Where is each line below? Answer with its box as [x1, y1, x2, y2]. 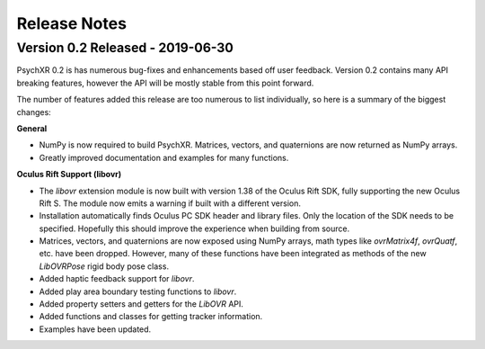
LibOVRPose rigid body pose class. [39, 261, 170, 272]
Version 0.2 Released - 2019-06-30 [16, 40, 234, 56]
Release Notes [16, 13, 128, 33]
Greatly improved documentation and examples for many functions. [39, 152, 289, 163]
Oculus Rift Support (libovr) [16, 169, 122, 180]
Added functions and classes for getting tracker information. [39, 311, 263, 322]
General [16, 122, 48, 134]
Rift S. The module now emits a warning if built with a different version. [39, 198, 301, 209]
